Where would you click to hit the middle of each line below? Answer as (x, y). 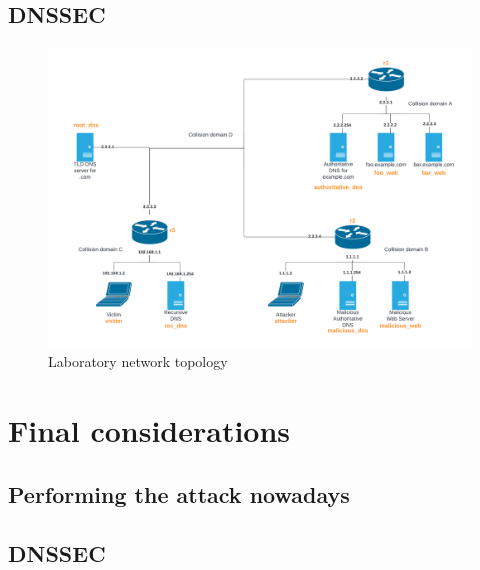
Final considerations (149, 430)
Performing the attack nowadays (179, 493)
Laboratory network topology (138, 361)
